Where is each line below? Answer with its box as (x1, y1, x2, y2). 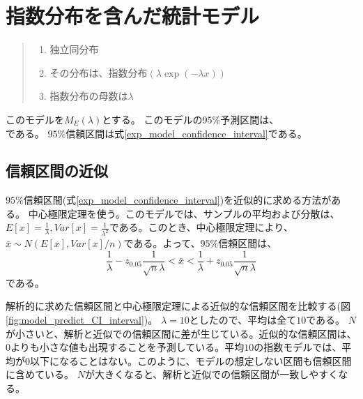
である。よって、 (123, 236, 201, 250)
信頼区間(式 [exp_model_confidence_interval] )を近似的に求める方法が (23, 193, 332, 207)
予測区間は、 (220, 112, 279, 126)
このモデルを (6, 112, 64, 126)
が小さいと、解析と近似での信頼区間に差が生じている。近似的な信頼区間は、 (6, 326, 357, 340)
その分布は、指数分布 (49, 65, 148, 80)
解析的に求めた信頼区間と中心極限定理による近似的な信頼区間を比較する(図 (6, 299, 351, 313)
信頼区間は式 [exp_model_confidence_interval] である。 (65, 126, 307, 140)
